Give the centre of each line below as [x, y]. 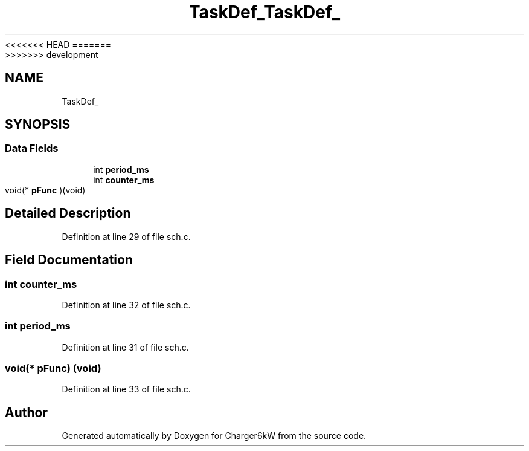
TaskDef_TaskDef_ [264, 12]
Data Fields [32, 148]
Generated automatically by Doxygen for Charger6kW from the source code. [214, 436]
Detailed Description [68, 213]
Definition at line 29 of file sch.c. [126, 236]
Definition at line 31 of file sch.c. [125, 347]
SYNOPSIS [38, 125]
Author [26, 412]
